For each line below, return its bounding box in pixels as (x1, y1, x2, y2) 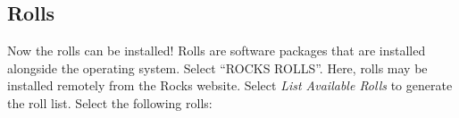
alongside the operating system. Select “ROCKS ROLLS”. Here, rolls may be (7, 58, 428, 77)
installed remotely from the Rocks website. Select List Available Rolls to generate (7, 76, 453, 95)
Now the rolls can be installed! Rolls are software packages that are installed (7, 41, 426, 60)
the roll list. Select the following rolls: (7, 93, 213, 112)
